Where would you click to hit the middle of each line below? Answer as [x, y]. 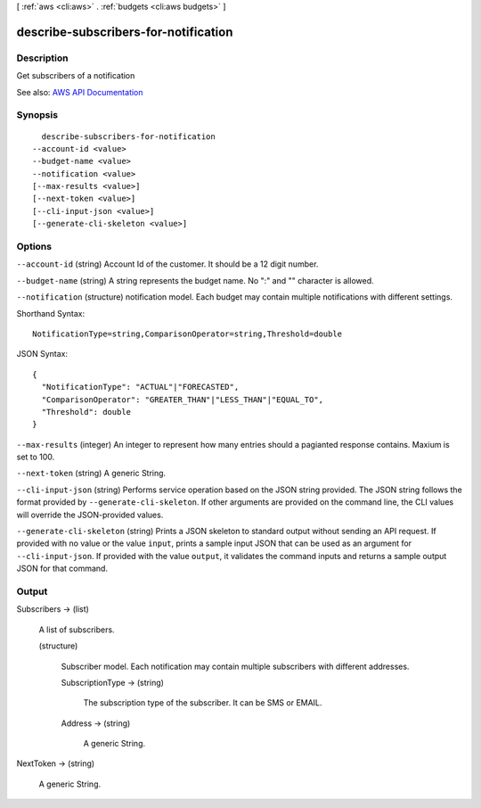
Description [42, 58]
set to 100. [36, 457]
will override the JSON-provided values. [90, 515]
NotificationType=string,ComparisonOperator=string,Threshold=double [188, 334]
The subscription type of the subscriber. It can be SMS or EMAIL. [203, 703]
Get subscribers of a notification [76, 76]
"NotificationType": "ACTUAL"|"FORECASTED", [140, 387]
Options [34, 247]
